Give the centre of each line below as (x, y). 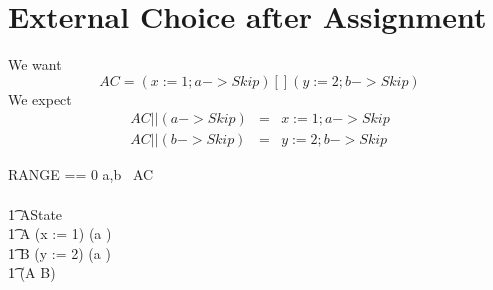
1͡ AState (35, 213)
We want (35, 64)
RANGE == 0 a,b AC (81, 174)
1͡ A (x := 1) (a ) (60, 233)
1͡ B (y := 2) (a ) (59, 252)
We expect (40, 98)
